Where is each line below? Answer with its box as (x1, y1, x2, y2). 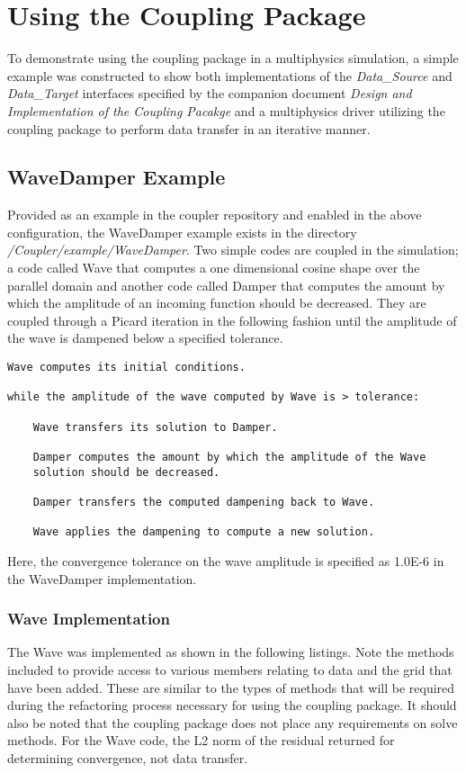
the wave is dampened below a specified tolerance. (7, 328, 283, 347)
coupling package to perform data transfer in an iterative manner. (7, 119, 371, 138)
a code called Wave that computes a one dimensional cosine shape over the (7, 258, 420, 277)
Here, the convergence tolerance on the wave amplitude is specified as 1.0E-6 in (7, 551, 444, 570)
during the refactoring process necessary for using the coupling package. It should (7, 696, 457, 715)
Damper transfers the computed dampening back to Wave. (32, 495, 375, 508)
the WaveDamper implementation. (7, 569, 197, 588)
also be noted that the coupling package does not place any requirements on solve (7, 713, 458, 732)
